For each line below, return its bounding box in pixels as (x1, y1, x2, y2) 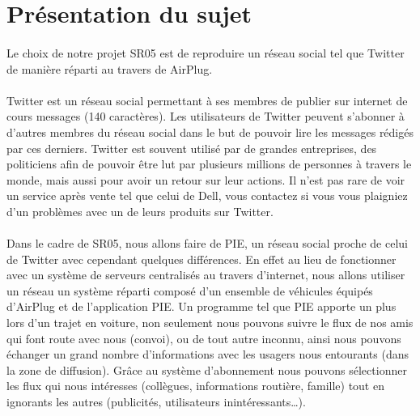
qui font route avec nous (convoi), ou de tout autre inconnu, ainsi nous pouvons (6, 329, 401, 346)
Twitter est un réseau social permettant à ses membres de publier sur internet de (6, 91, 408, 108)
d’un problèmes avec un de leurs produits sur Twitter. (6, 202, 274, 219)
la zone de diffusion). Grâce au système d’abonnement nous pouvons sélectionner (6, 361, 407, 378)
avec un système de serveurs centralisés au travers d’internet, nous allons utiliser (6, 266, 405, 283)
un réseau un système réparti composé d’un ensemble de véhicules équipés (6, 282, 373, 299)
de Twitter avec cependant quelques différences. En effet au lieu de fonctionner (6, 250, 397, 267)
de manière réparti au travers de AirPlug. (6, 60, 213, 77)
